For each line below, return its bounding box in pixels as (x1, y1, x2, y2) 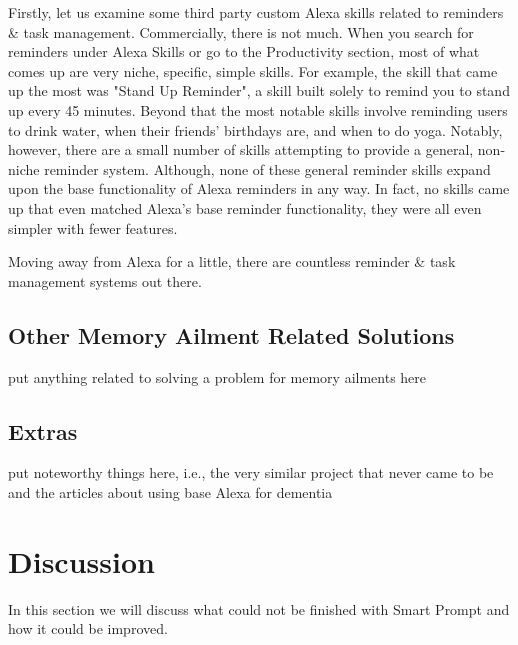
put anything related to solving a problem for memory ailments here (8, 366, 427, 387)
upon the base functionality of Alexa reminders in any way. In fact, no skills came (8, 178, 510, 199)
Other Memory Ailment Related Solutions (8, 319, 455, 350)
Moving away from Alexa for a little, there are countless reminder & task (8, 251, 456, 272)
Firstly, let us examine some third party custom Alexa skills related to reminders (8, 2, 504, 22)
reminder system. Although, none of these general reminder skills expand (44, 158, 491, 179)
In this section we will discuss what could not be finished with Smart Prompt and (8, 598, 510, 619)
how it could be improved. (8, 618, 168, 639)
